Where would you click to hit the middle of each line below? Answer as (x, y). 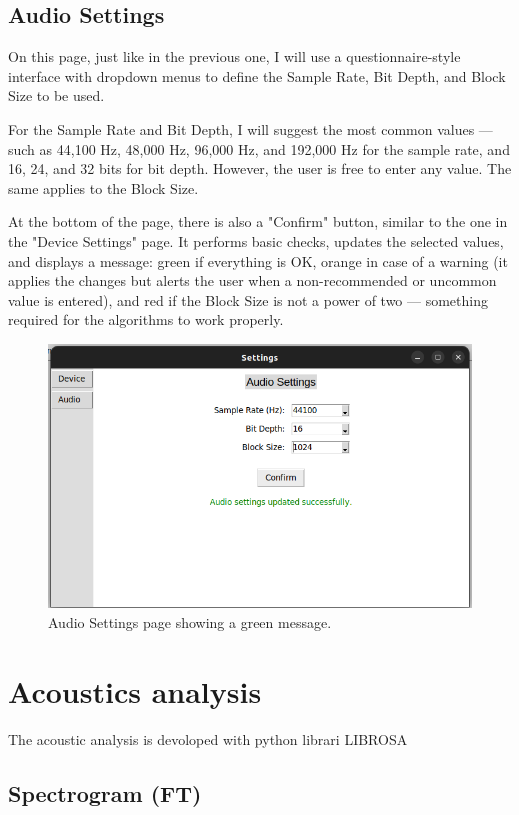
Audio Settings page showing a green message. (190, 622)
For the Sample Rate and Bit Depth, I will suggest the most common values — (250, 128)
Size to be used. (56, 95)
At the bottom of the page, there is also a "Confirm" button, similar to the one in (258, 221)
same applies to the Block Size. (103, 187)
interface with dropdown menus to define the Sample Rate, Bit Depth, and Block (257, 75)
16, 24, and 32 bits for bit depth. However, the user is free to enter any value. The (260, 168)
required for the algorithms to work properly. (146, 319)
